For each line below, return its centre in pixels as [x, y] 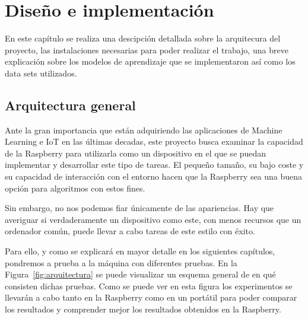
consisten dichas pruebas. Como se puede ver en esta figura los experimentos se [149, 285]
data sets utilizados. [41, 73]
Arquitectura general [70, 105]
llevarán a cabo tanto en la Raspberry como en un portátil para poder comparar [151, 297]
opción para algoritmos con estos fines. [75, 188]
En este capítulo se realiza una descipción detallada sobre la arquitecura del [143, 38]
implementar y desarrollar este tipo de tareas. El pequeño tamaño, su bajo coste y [154, 165]
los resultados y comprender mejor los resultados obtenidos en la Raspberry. [143, 309]
